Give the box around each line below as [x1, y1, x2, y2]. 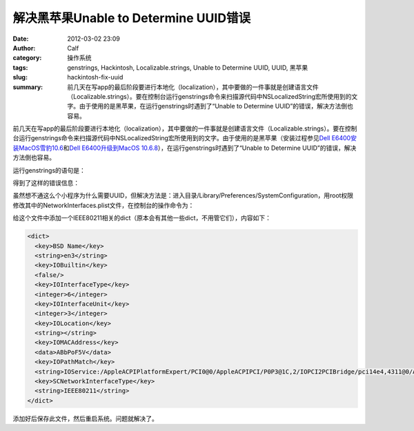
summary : [12, 83, 43, 91]
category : [12, 54, 42, 62]
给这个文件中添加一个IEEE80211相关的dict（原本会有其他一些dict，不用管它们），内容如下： [12, 214, 272, 222]
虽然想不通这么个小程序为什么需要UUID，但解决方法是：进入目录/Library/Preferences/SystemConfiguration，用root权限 [12, 191, 354, 200]
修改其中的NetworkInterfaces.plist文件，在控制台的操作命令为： [12, 201, 195, 209]
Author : [12, 44, 36, 52]
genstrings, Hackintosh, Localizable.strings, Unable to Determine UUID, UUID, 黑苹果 [67, 63, 308, 72]
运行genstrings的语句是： [12, 166, 86, 174]
